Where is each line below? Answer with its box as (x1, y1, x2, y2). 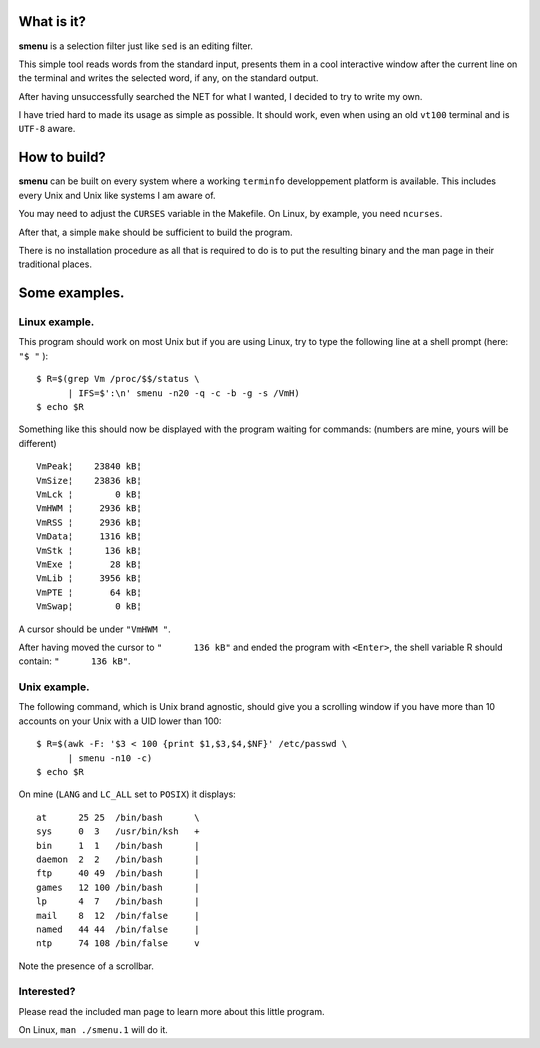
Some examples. (18, 285, 125, 302)
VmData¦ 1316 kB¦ (36, 531, 142, 542)
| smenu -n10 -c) (67, 752, 153, 764)
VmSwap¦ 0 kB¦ (36, 601, 142, 612)
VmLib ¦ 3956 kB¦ (36, 573, 142, 584)
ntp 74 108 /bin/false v (36, 938, 200, 949)
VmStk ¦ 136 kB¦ (36, 545, 142, 556)
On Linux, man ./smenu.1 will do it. (18, 1024, 169, 1036)
